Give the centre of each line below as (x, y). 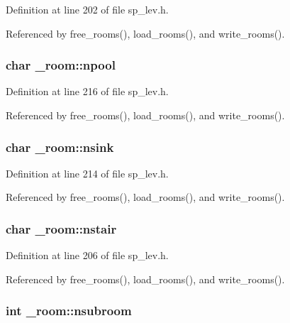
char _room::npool (61, 65)
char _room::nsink (60, 147)
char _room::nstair (61, 228)
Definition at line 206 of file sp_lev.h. (87, 255)
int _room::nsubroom (69, 311)
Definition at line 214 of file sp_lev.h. (87, 173)
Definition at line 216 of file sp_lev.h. (87, 91)
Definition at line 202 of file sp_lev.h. (87, 9)
